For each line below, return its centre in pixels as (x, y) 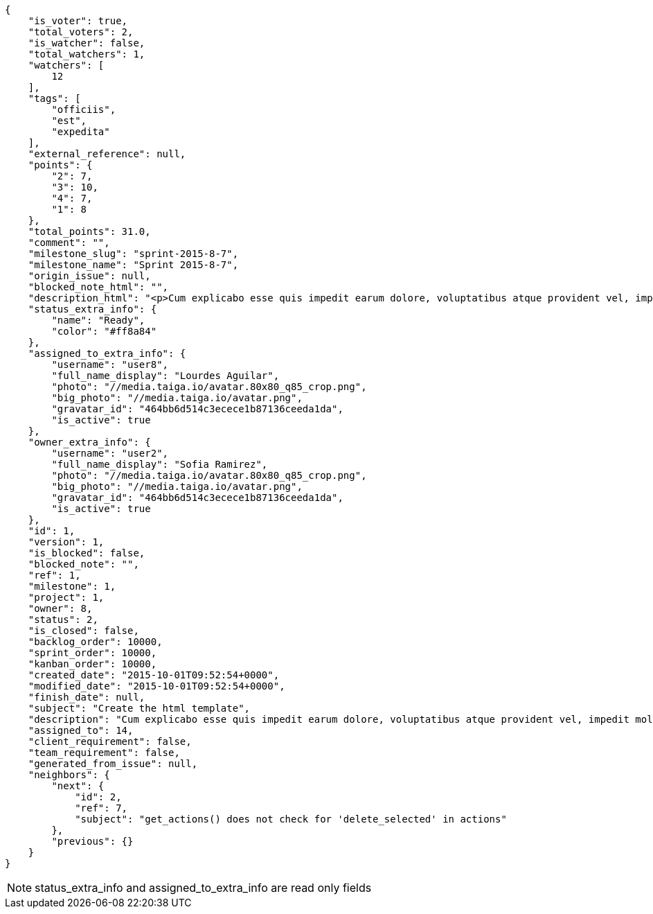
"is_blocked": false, (87, 553)
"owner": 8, (60, 608)
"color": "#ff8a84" (104, 331)
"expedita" (81, 132)
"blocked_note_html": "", (98, 287)
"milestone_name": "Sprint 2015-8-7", (133, 265)
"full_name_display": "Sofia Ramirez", (160, 464)
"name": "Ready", (98, 320)
